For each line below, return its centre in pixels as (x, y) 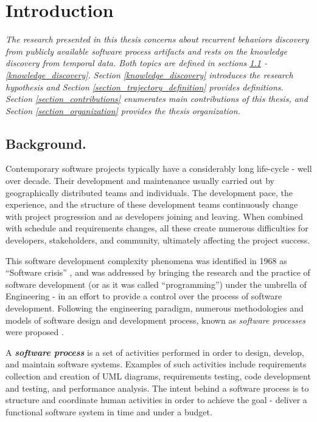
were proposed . (35, 332)
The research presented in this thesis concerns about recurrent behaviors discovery (157, 39)
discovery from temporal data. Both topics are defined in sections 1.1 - (136, 63)
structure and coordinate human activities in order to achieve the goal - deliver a (156, 400)
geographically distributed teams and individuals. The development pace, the (149, 192)
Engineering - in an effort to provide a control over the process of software (144, 296)
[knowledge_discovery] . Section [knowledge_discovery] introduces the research (149, 74)
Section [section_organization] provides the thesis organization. (123, 110)
